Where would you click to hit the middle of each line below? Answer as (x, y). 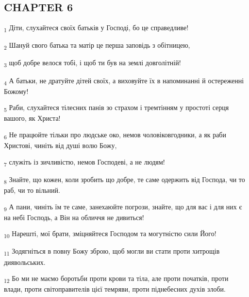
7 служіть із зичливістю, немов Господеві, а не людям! (84, 162)
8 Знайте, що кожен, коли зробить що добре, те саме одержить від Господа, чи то (124, 180)
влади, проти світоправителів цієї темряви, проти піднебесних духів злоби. (115, 289)
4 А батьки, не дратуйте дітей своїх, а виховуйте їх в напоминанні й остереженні (124, 81)
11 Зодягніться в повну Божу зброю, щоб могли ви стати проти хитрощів (112, 252)
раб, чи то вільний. (32, 190)
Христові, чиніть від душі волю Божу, (60, 145)
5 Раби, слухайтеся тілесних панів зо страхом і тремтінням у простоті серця (116, 108)
